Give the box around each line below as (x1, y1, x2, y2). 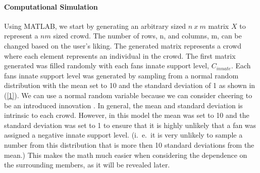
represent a (4, 30, 38, 41)
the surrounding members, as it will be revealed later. (4, 159, 170, 170)
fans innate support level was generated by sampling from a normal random (4, 70, 239, 80)
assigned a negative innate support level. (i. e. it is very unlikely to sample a (4, 129, 243, 140)
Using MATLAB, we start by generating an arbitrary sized (4, 20, 186, 31)
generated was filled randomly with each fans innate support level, (4, 60, 209, 71)
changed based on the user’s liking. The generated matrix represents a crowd (4, 40, 241, 51)
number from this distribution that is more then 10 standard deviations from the (4, 139, 254, 150)
